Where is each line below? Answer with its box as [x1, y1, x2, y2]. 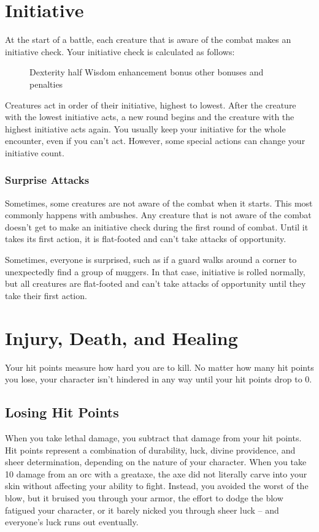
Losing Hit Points [5, 403, 119, 422]
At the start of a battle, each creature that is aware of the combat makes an [5, 33, 291, 46]
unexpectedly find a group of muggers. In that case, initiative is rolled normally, [5, 265, 306, 278]
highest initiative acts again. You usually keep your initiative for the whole [5, 122, 286, 135]
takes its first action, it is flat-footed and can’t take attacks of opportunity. [5, 232, 286, 245]
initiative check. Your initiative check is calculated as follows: [5, 45, 235, 58]
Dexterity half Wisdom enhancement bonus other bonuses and [29, 66, 264, 78]
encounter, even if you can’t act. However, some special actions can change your [5, 134, 306, 147]
